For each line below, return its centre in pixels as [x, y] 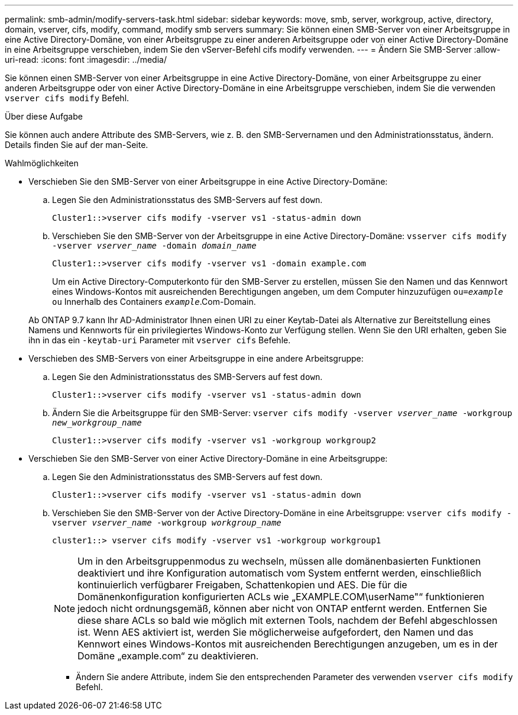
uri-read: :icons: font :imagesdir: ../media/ [86, 59]
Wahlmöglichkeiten [42, 163]
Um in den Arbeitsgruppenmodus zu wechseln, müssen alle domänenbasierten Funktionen [279, 561]
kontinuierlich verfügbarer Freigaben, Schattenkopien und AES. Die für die [242, 585]
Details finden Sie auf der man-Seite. [77, 145]
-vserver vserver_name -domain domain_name [154, 246]
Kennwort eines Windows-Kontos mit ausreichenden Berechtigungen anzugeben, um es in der [288, 644]
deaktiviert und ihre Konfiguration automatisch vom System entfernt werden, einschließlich [280, 573]
